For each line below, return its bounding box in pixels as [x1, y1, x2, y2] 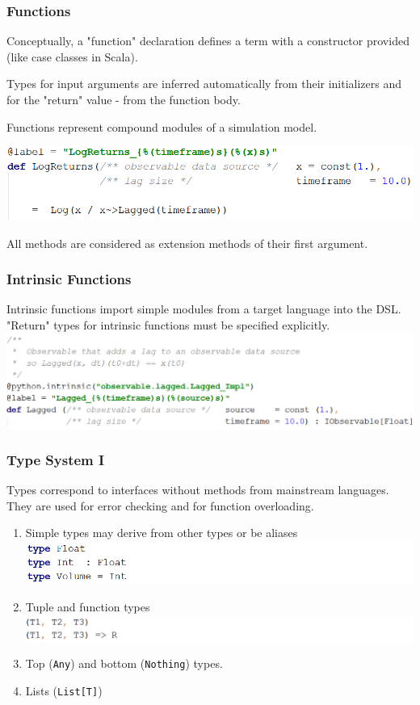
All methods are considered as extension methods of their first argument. [6, 234, 368, 251]
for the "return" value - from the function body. [6, 91, 241, 107]
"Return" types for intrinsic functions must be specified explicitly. [6, 316, 330, 333]
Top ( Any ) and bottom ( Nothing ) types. [25, 655, 223, 672]
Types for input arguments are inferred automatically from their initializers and [6, 75, 402, 92]
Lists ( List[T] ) [25, 682, 103, 699]
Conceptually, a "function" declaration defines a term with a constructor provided [6, 32, 409, 49]
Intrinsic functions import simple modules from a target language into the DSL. [6, 300, 401, 317]
